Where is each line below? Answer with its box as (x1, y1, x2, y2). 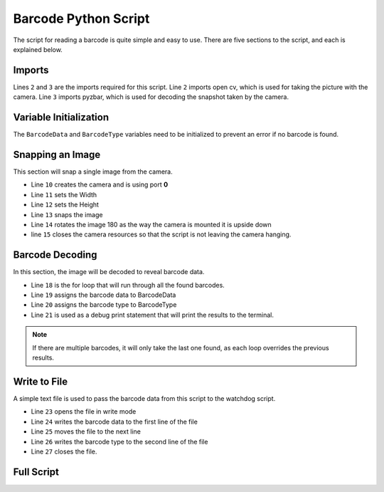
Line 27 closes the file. (31, 447, 97, 456)
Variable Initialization (13, 111, 110, 124)
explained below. (13, 45, 63, 53)
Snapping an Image (13, 148, 101, 160)
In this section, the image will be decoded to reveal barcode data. (13, 268, 205, 276)
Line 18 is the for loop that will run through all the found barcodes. (31, 281, 225, 289)
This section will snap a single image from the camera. (13, 167, 174, 176)
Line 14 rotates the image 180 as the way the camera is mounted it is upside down (31, 221, 272, 229)
